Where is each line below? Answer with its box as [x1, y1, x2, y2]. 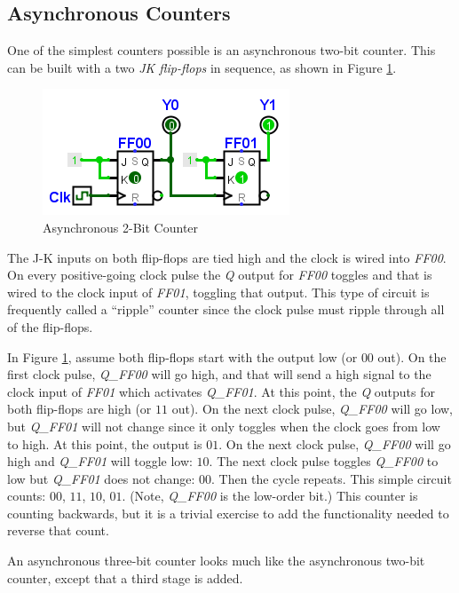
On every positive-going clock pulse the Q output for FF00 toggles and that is [7, 265, 432, 284]
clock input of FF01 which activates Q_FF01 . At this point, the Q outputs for [7, 382, 435, 400]
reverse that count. [7, 521, 109, 540]
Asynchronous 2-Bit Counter [43, 217, 199, 236]
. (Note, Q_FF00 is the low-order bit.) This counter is [122, 486, 418, 505]
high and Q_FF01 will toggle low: [7, 452, 193, 470]
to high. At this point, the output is [7, 434, 202, 453]
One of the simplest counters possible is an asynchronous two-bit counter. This [7, 41, 436, 59]
